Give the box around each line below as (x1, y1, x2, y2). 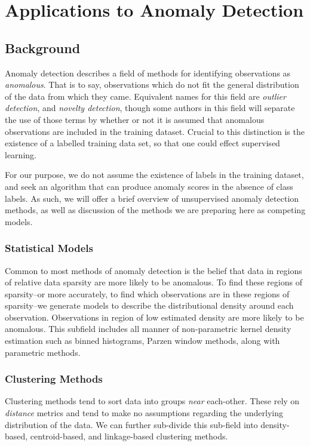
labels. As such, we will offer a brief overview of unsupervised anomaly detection (5, 192, 299, 204)
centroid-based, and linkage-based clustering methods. (30, 430, 228, 442)
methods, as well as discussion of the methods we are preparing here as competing (5, 204, 306, 216)
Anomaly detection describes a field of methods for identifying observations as (5, 66, 291, 79)
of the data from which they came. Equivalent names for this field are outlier (5, 90, 286, 102)
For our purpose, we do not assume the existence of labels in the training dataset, (5, 168, 304, 181)
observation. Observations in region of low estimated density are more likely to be (5, 310, 304, 323)
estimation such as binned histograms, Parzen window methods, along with (5, 334, 280, 347)
